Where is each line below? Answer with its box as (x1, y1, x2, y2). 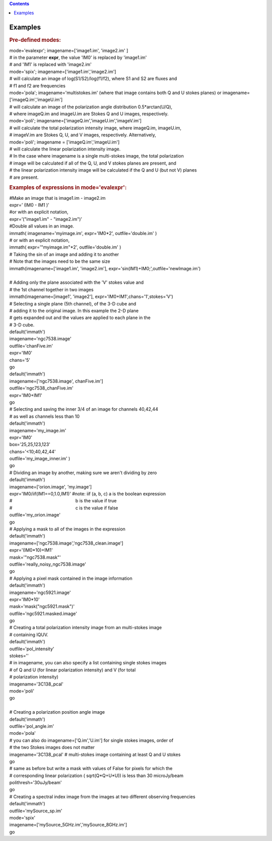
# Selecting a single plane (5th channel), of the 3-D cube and (9, 300, 137, 307)
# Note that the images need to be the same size (9, 258, 110, 264)
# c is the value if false (9, 505, 118, 511)
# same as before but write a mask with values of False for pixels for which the (9, 766, 173, 772)
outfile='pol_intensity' (9, 646, 54, 652)
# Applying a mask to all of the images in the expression (9, 526, 126, 532)
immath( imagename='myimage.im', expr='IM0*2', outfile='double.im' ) (9, 230, 157, 236)
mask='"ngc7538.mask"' (9, 554, 61, 560)
